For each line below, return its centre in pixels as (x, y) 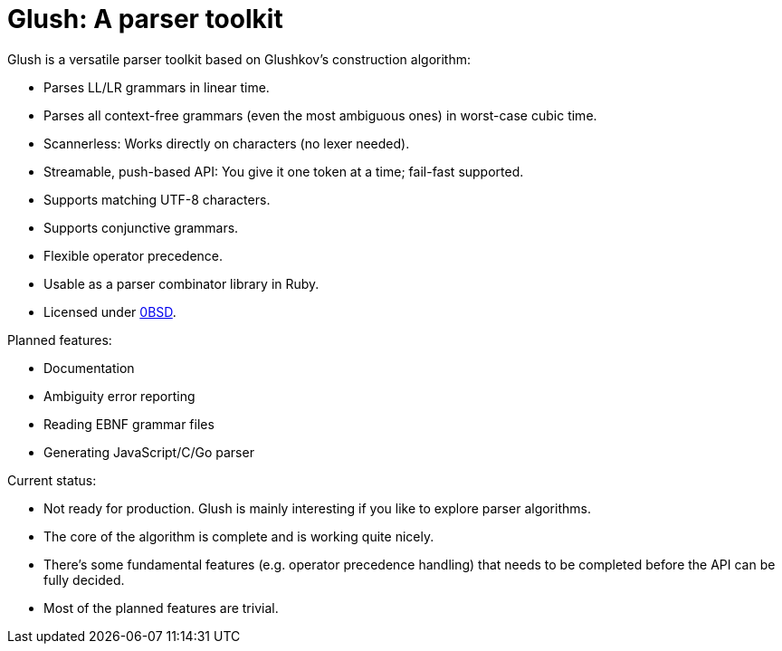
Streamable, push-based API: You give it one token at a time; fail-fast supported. (284, 171)
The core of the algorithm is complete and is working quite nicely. (239, 536)
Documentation (89, 368)
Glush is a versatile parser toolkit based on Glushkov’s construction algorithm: (239, 59)
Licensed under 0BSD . (110, 311)
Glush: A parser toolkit (145, 19)
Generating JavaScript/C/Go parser (149, 452)
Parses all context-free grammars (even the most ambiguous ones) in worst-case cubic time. (320, 115)
